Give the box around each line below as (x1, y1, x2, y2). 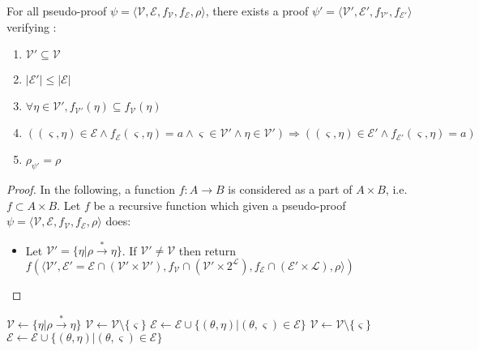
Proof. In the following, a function (6, 180, 176, 197)
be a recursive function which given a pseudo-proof (93, 196, 346, 213)
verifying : (6, 18, 57, 35)
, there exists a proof (205, 2, 309, 19)
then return (178, 242, 236, 259)
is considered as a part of (228, 180, 353, 197)
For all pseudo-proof (6, 2, 107, 19)
